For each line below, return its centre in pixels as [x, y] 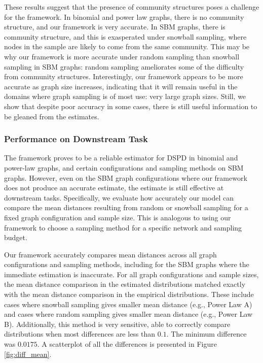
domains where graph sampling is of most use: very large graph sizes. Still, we [125, 96]
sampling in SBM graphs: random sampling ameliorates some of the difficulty [124, 66]
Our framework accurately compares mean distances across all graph [110, 254]
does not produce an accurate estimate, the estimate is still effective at [114, 188]
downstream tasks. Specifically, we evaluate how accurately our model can [119, 197]
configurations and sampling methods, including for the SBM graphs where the [127, 264]
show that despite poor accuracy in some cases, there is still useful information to [131, 106]
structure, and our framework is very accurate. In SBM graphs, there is [115, 27]
